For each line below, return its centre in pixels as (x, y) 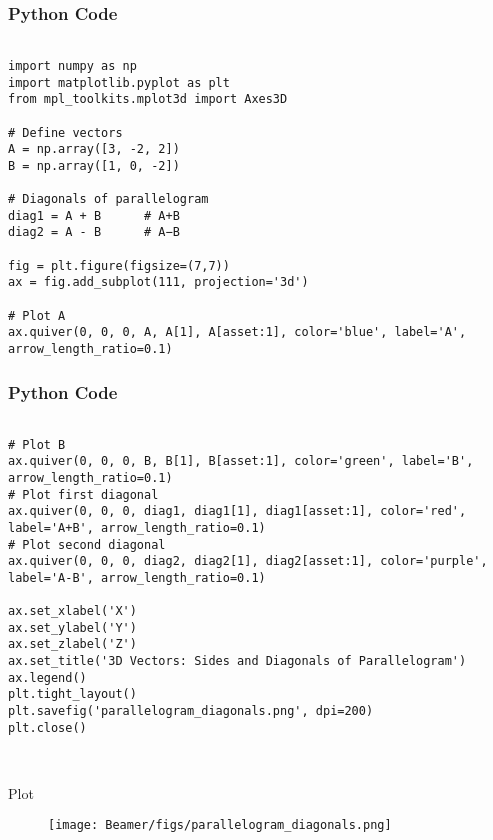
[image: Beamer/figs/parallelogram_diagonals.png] (220, 825)
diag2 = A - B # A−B (94, 232)
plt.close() (47, 727)
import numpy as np (72, 65)
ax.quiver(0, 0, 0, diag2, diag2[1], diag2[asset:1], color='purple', (248, 561)
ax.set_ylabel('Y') (72, 627)
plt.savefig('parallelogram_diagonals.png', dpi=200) (191, 711)
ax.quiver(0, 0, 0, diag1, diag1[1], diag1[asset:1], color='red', (237, 511)
